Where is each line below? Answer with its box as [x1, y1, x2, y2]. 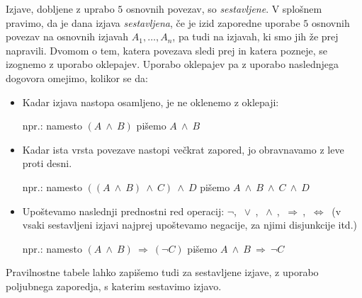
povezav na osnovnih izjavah [6, 29, 129, 44]
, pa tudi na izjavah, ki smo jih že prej [172, 29, 339, 44]
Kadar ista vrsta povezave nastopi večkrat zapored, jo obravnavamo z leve [22, 142, 344, 156]
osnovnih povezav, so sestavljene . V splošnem [125, 1, 322, 16]
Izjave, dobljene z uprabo [6, 1, 115, 16]
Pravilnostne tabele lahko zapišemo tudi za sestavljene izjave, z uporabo [6, 265, 319, 280]
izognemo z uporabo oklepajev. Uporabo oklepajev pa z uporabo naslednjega [6, 57, 339, 71]
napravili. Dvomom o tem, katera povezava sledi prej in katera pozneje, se [6, 42, 327, 57]
